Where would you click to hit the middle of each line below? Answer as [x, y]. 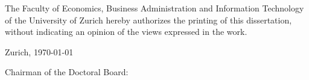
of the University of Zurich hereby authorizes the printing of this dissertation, [148, 20]
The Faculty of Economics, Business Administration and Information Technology [154, 8]
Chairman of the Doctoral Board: [67, 72]
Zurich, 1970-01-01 [39, 51]
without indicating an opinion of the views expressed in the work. [126, 32]
